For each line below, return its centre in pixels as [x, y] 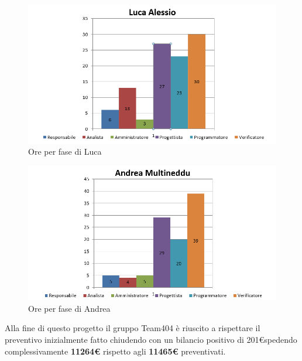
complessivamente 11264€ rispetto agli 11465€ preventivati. [115, 351]
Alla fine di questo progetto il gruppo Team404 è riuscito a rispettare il [133, 328]
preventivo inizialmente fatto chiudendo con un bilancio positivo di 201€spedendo [151, 340]
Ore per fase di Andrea [69, 308]
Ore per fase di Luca [65, 151]
